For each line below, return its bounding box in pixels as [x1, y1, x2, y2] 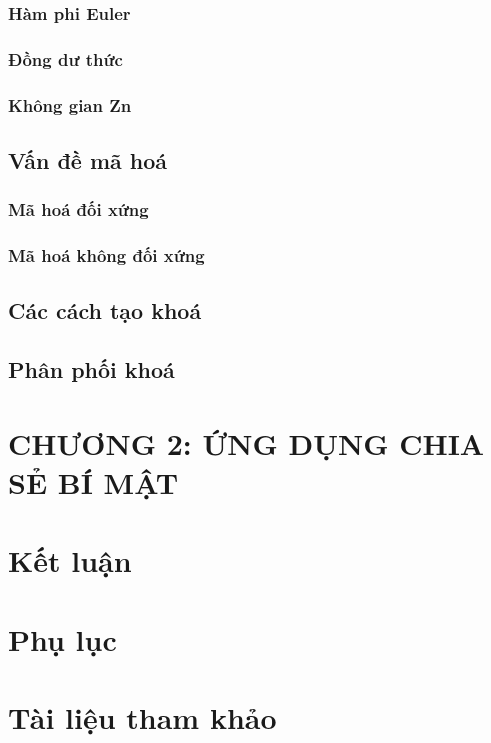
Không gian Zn [8, 92, 132, 117]
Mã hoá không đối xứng [8, 243, 205, 268]
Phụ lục [8, 618, 117, 659]
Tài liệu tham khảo [8, 697, 277, 738]
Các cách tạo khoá [8, 295, 202, 326]
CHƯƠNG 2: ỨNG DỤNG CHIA [8, 422, 485, 463]
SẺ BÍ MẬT [8, 461, 179, 502]
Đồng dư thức [8, 46, 123, 71]
